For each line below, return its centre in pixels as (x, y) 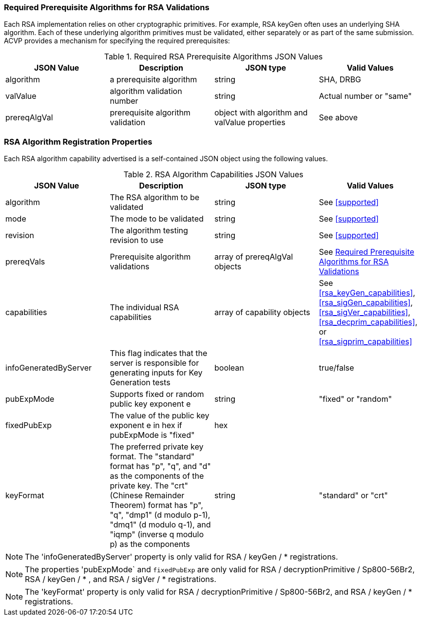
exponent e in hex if (146, 425)
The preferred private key (157, 447)
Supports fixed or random (157, 394)
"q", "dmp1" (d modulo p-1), (160, 515)
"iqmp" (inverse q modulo (157, 535)
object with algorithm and (261, 113)
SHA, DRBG (340, 80)
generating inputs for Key (156, 373)
